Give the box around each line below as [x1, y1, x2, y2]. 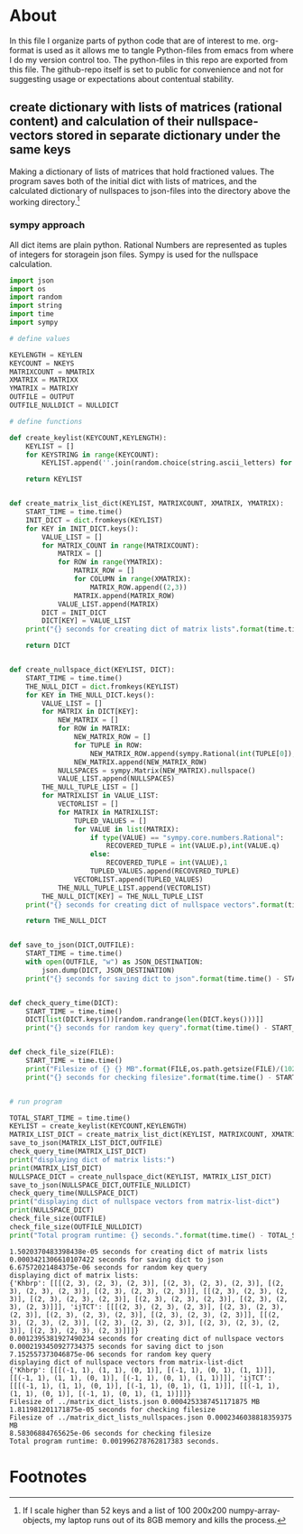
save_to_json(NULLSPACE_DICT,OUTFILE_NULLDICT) [9, 1180, 192, 1189]
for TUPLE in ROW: [73, 741, 143, 750]
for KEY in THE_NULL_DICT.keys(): [25, 690, 155, 699]
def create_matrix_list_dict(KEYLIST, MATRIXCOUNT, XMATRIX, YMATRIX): [9, 499, 284, 508]
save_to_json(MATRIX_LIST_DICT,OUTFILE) [9, 1139, 164, 1148]
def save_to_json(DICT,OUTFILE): [9, 940, 135, 950]
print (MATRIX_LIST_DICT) [9, 1163, 103, 1173]
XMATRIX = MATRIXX [9, 375, 78, 384]
